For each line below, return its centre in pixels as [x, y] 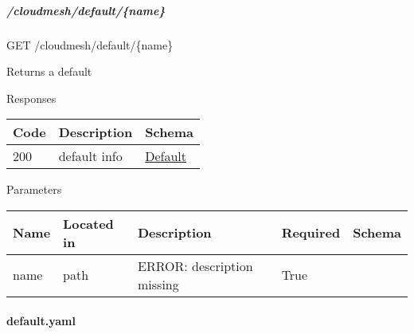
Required [311, 233]
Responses [31, 98]
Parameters [34, 189]
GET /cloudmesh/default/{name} [90, 44]
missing [158, 284]
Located [88, 223]
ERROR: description [195, 265]
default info [90, 156]
